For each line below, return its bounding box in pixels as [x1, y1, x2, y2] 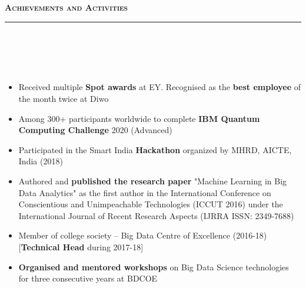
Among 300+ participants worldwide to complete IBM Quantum [18, 112, 260, 124]
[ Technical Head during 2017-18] [18, 240, 144, 253]
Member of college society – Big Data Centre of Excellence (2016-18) [18, 229, 267, 241]
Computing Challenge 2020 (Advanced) [18, 124, 172, 136]
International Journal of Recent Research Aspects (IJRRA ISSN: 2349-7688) [18, 209, 294, 221]
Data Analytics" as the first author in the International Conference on [18, 186, 271, 198]
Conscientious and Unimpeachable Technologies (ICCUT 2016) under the [18, 198, 283, 210]
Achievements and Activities [5, 1, 128, 13]
